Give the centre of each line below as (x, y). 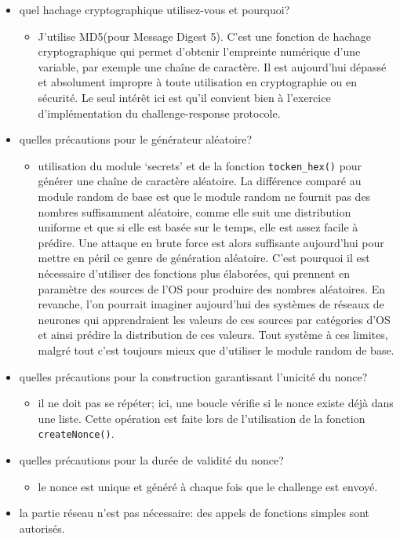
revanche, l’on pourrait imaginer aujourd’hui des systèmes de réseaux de (211, 304)
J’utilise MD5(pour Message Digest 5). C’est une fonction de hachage (205, 36)
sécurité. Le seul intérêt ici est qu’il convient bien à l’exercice (184, 97)
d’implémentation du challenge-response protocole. (159, 113)
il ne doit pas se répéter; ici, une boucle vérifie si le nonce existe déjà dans (216, 403)
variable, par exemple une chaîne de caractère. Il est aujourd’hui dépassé (212, 66)
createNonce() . (76, 433)
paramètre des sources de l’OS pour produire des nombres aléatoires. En (211, 288)
